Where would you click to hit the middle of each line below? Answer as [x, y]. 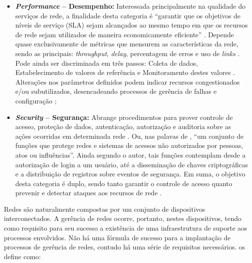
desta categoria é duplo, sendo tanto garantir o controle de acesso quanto [124, 183]
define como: [23, 256]
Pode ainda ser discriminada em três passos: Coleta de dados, [107, 63]
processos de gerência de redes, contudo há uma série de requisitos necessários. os [125, 247]
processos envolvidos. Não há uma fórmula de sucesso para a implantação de [117, 237]
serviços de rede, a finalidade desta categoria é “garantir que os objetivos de [128, 15]
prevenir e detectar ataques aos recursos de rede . [88, 193]
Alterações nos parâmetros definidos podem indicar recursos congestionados [127, 81]
